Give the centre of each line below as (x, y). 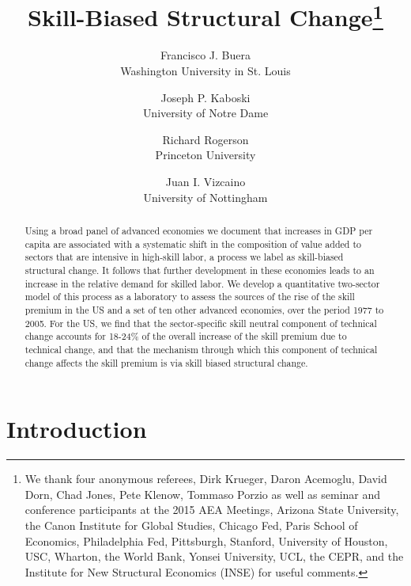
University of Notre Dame (205, 113)
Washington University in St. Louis (205, 71)
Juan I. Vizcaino (205, 182)
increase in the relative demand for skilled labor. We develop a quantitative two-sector (202, 283)
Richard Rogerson (205, 139)
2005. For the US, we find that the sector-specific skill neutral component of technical (201, 323)
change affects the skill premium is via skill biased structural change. (166, 362)
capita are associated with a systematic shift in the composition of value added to (193, 244)
